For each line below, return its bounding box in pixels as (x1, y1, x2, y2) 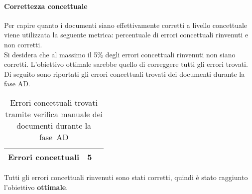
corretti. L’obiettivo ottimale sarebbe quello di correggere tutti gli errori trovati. (4, 59, 248, 69)
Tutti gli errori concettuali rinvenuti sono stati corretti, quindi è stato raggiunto (4, 172, 248, 182)
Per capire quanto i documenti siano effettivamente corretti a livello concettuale (4, 19, 248, 30)
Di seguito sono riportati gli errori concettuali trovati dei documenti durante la (4, 68, 245, 79)
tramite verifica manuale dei (5, 108, 103, 120)
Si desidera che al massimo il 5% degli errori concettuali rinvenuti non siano (4, 49, 236, 59)
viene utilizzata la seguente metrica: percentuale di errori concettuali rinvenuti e (4, 29, 249, 40)
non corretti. (4, 39, 42, 49)
